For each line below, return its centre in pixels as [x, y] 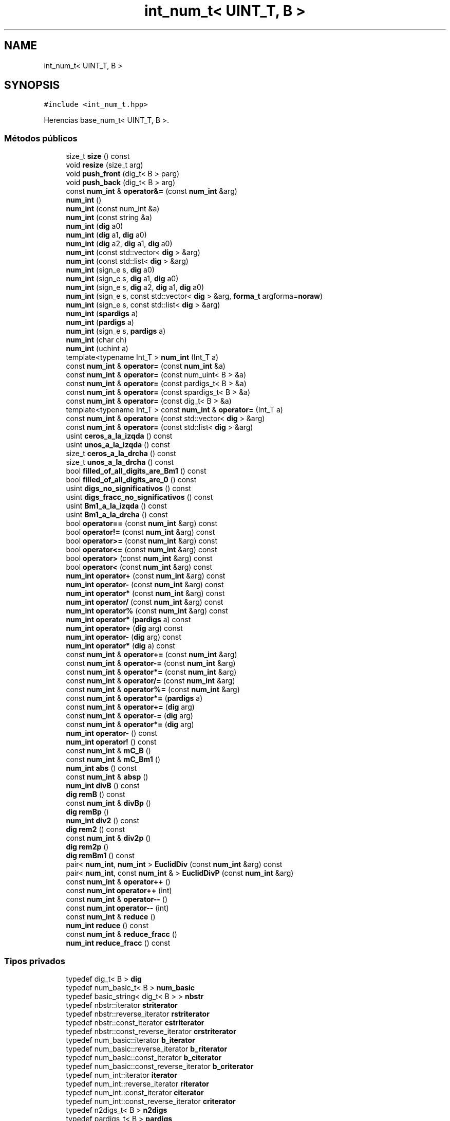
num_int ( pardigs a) [100, 322]
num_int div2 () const [103, 821]
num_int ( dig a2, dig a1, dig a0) [119, 244]
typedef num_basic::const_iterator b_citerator [144, 1057]
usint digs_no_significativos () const [128, 489]
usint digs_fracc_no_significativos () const [139, 497]
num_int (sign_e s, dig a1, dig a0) [122, 279]
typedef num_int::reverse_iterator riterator [138, 1083]
